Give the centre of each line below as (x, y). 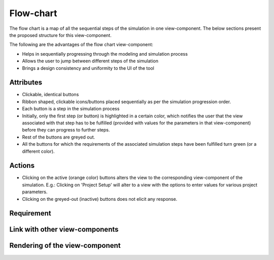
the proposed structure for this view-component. (60, 35)
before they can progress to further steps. (66, 130)
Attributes (26, 83)
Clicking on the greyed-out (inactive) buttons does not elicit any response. (100, 199)
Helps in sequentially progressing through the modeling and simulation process (105, 54)
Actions (22, 166)
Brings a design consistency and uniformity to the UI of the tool (88, 68)
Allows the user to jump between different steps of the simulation (90, 61)
